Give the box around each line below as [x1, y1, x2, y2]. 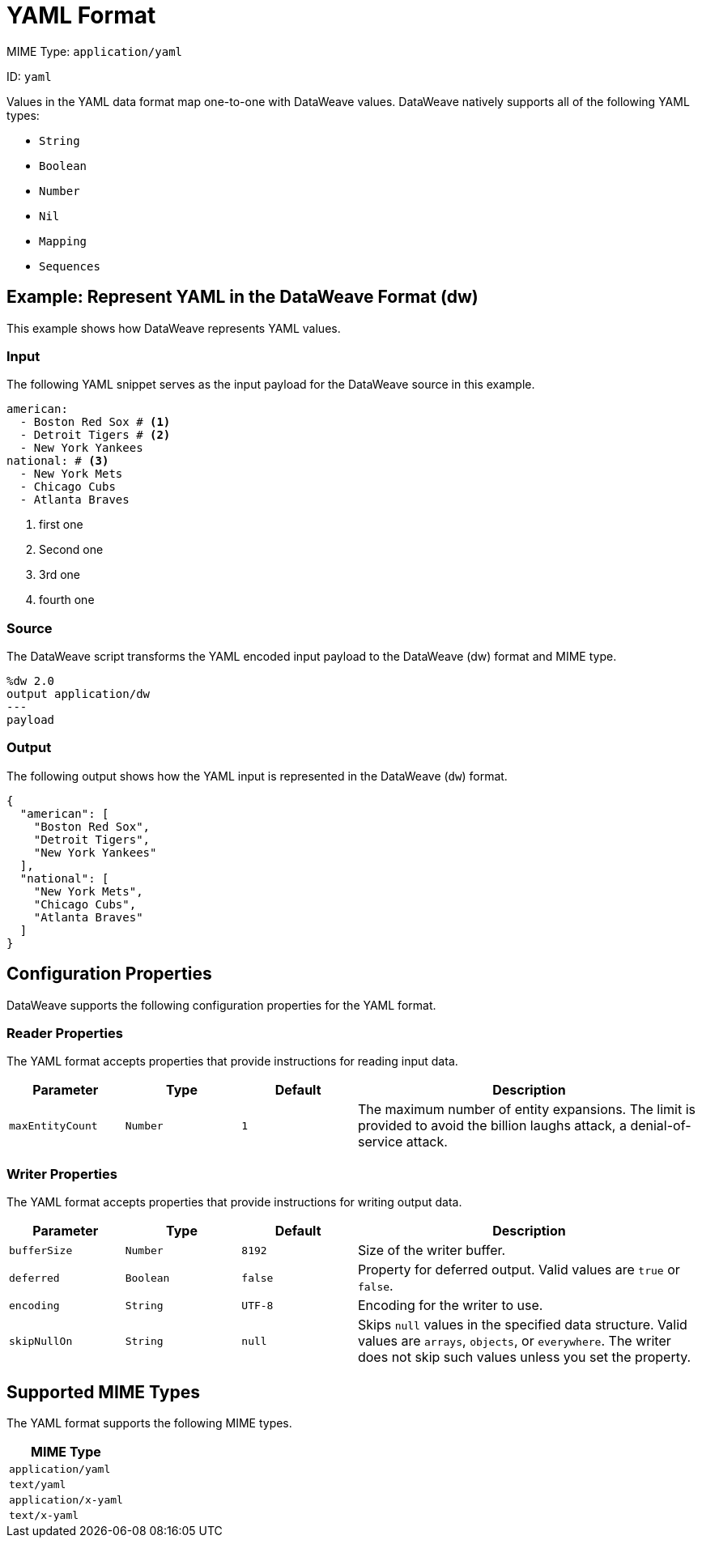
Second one [39, 542, 104, 557]
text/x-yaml [9, 1509, 79, 1522]
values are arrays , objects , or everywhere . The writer [357, 1333, 671, 1350]
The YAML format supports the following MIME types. [6, 1416, 292, 1431]
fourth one [39, 593, 95, 607]
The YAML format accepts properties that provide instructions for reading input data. [6, 1054, 458, 1069]
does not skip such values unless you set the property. [357, 1349, 691, 1366]
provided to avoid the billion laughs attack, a [357, 1117, 627, 1134]
